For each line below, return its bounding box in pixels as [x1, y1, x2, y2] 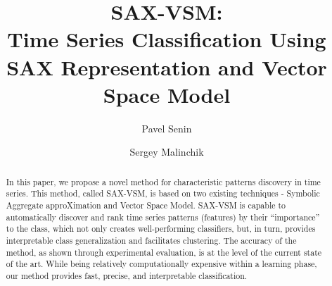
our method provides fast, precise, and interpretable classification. [6, 269, 248, 281]
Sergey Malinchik [129, 144, 204, 159]
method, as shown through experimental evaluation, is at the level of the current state [6, 246, 322, 258]
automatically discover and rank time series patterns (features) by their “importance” [6, 211, 320, 223]
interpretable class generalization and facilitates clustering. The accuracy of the [6, 234, 297, 246]
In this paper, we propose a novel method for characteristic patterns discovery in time [6, 175, 321, 187]
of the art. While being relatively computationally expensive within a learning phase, [6, 258, 317, 270]
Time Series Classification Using [7, 25, 326, 54]
